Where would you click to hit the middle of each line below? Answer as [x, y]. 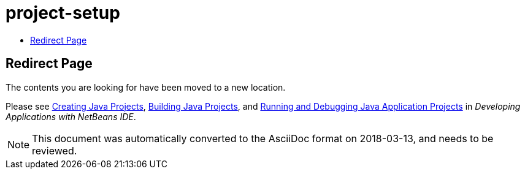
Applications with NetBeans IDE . [71, 116]
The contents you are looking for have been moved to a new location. [146, 87]
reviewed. [55, 150]
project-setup [63, 13]
